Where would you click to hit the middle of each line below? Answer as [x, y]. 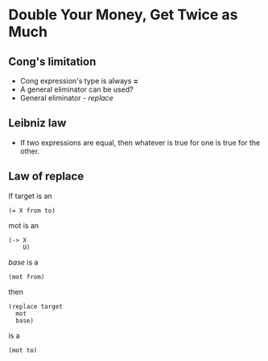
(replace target [35, 306]
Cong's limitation [52, 62]
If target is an [30, 195]
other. [30, 151]
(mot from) [27, 277]
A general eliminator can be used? [77, 89]
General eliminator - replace [67, 98]
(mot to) [23, 350]
